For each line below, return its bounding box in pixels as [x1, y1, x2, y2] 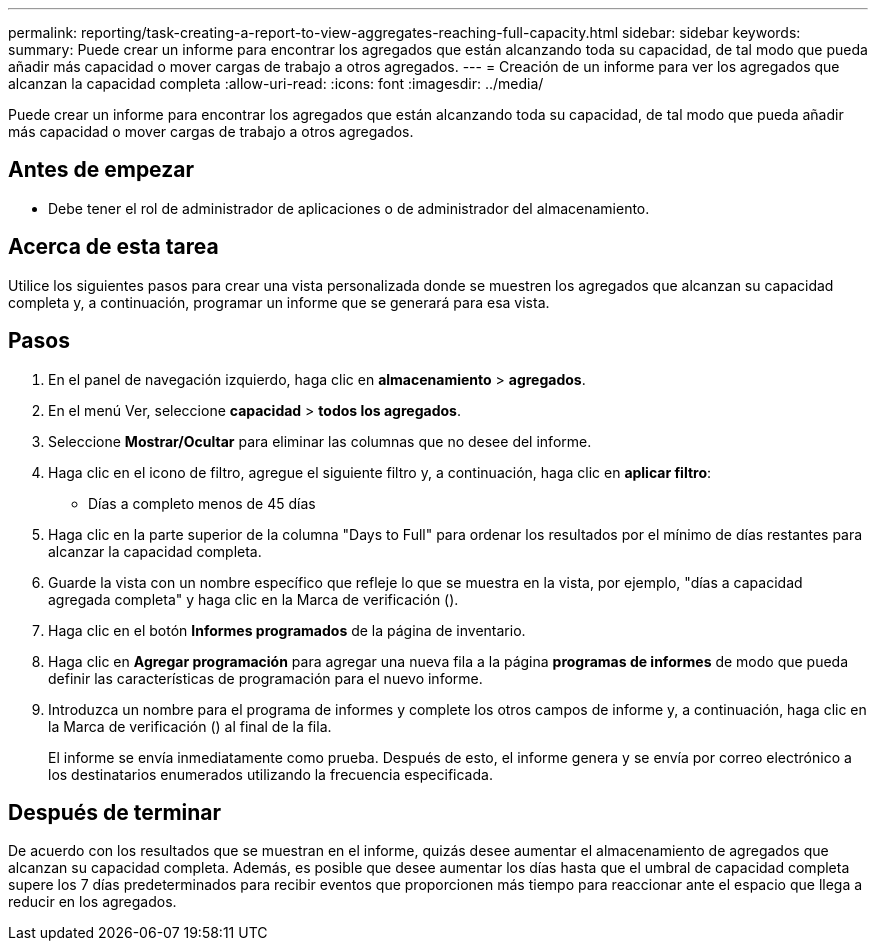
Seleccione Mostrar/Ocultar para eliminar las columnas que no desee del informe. [48, 432, 592, 450]
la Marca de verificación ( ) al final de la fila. [48, 717, 332, 735]
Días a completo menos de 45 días [88, 494, 316, 512]
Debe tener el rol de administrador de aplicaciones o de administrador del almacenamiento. [48, 199, 650, 217]
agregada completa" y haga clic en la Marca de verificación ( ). [48, 590, 459, 608]
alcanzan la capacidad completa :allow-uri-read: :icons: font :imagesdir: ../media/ [8, 75, 544, 92]
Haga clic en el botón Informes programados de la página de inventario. [48, 621, 526, 639]
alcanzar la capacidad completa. [48, 542, 262, 560]
